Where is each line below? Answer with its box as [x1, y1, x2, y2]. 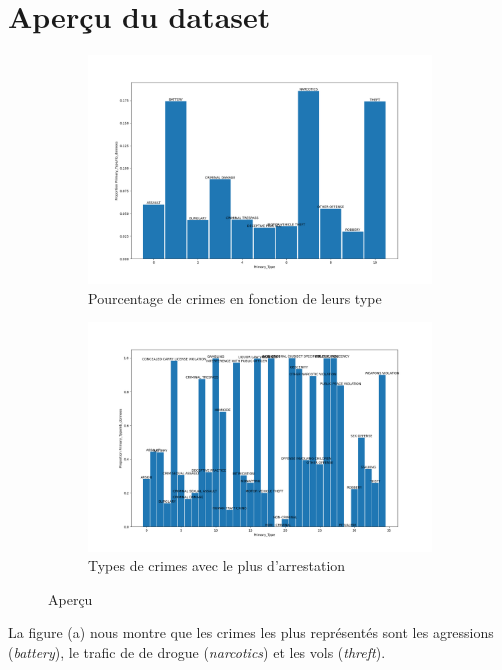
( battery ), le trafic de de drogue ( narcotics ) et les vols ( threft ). [8, 641, 386, 662]
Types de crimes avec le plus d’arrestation [88, 555, 346, 576]
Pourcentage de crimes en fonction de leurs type [88, 287, 382, 308]
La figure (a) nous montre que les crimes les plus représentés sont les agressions [8, 622, 494, 643]
